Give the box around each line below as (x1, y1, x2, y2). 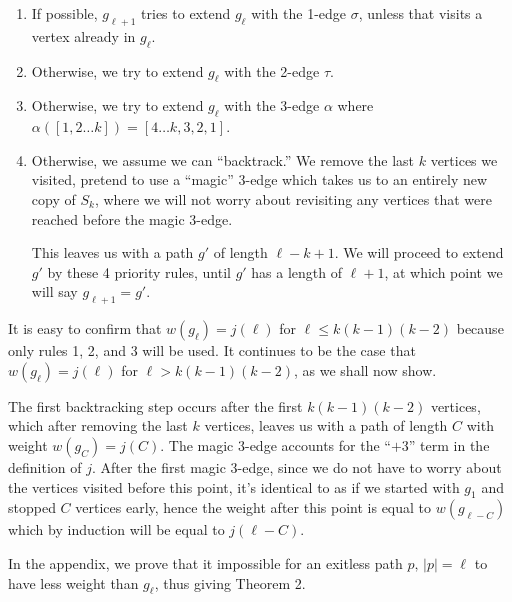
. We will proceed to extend (334, 242, 504, 263)
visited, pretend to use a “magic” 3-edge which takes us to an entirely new (31, 169, 488, 190)
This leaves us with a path (31, 242, 194, 263)
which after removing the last (8, 415, 188, 436)
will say (31, 281, 78, 302)
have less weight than (8, 572, 139, 593)
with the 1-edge (251, 3, 347, 23)
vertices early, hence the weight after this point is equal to (75, 497, 432, 518)
